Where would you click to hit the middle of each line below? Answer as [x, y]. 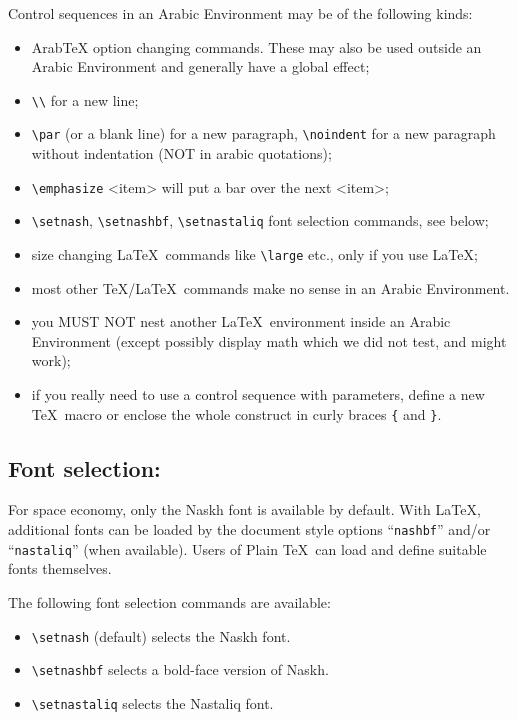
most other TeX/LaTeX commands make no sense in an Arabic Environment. [270, 287]
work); [51, 360]
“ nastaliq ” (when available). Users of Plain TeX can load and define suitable [247, 548]
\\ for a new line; [85, 99]
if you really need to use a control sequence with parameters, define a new [258, 394]
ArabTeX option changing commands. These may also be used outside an [256, 46]
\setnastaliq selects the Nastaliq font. [152, 702]
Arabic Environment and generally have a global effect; [200, 66]
